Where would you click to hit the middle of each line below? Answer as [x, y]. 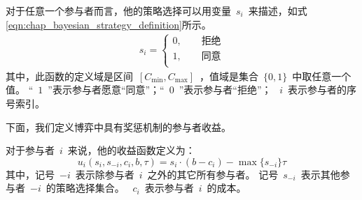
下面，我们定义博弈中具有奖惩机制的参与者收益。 [118, 126]
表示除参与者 [105, 174]
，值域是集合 [229, 76]
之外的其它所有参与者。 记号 [213, 174]
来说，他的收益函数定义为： [131, 150]
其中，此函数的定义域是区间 [69, 76]
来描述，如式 [278, 10]
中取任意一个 [322, 76]
